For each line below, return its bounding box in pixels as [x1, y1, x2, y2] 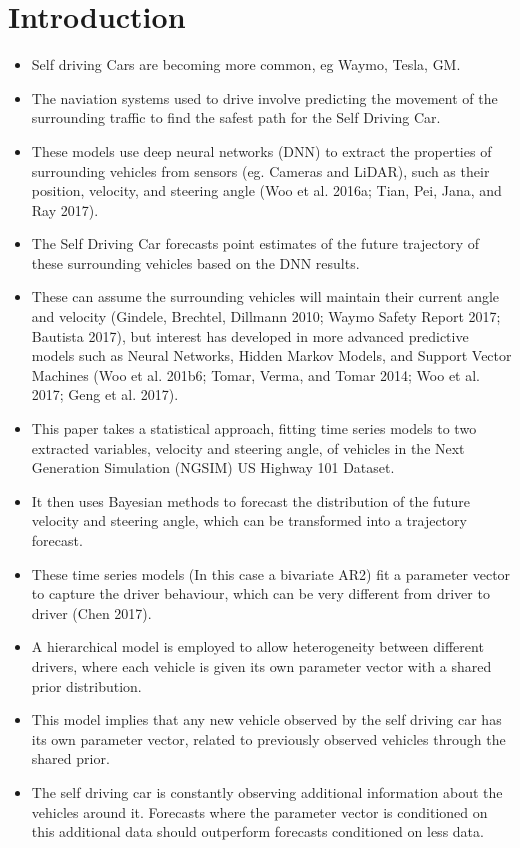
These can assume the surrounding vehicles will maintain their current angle [31, 286, 500, 307]
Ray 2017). [31, 199, 99, 220]
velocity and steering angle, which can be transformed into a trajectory [31, 510, 467, 531]
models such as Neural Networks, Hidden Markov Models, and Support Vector [31, 345, 512, 366]
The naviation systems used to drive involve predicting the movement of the [31, 87, 498, 108]
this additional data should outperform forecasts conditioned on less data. [31, 821, 484, 842]
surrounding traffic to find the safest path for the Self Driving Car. [31, 107, 441, 128]
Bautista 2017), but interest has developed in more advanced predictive [31, 325, 469, 346]
